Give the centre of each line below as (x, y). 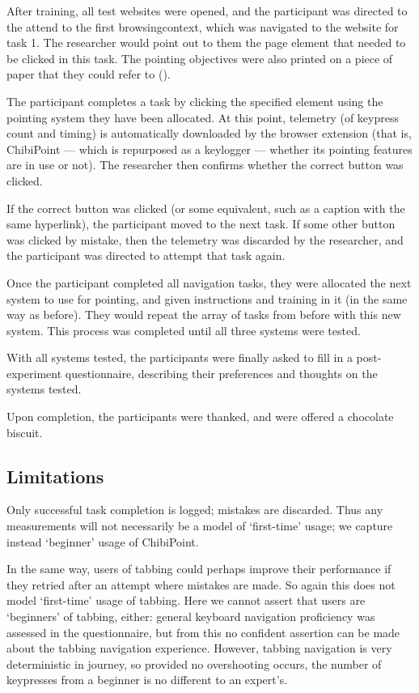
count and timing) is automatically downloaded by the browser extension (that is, (209, 133)
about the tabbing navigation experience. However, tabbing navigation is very (199, 648)
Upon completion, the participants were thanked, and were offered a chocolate (200, 417)
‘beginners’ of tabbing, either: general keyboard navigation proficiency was (191, 616)
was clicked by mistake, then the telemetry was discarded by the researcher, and (205, 239)
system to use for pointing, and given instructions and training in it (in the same (207, 298)
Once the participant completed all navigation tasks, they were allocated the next (209, 282)
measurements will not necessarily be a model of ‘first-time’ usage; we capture (200, 526)
